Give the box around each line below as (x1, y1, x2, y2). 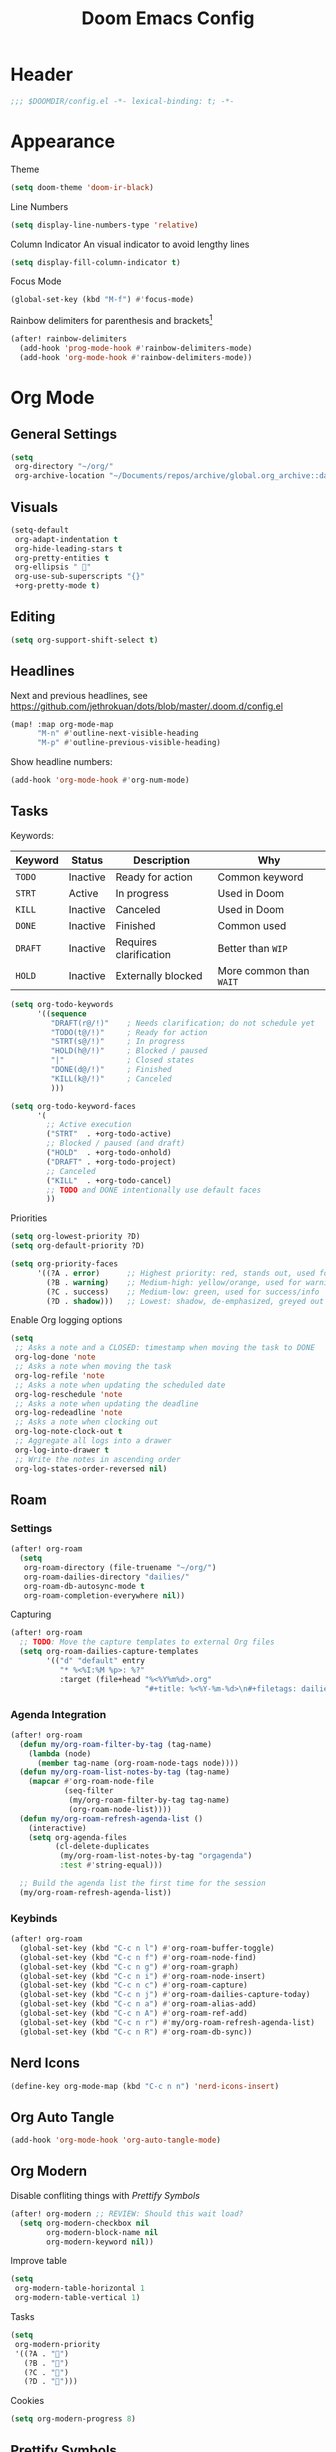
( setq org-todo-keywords (10, 999, 114, 1009)
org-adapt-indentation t (14, 534, 118, 544)
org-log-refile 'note (14, 1370, 105, 1381)
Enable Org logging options (10, 1314, 123, 1326)
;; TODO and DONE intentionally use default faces (46, 1185, 262, 1195)
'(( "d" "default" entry (46, 1656, 145, 1666)
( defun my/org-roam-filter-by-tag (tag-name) (19, 1739, 213, 1749)
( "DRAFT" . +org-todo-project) (46, 1157, 177, 1167)
